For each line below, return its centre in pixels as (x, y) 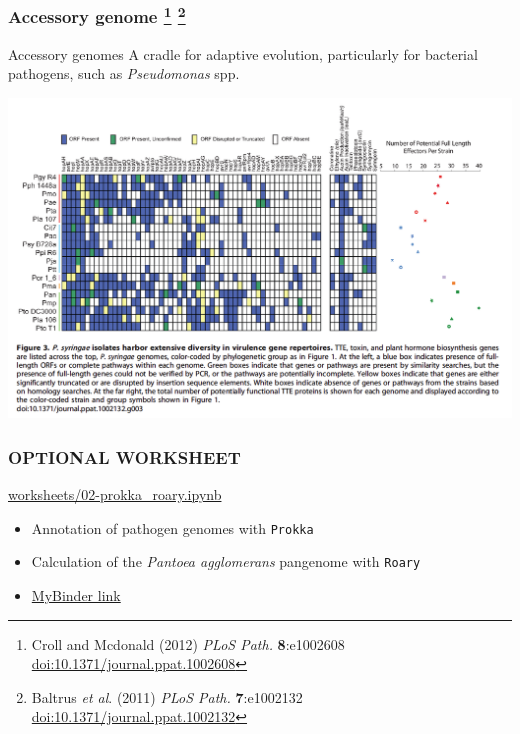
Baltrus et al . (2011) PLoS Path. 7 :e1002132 (167, 696)
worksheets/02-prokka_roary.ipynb (115, 494)
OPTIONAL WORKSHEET (124, 456)
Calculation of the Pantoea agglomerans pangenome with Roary (226, 561)
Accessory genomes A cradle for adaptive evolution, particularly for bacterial (243, 53)
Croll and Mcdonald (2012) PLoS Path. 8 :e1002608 (188, 643)
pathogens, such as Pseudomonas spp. (124, 73)
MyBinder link (76, 594)
